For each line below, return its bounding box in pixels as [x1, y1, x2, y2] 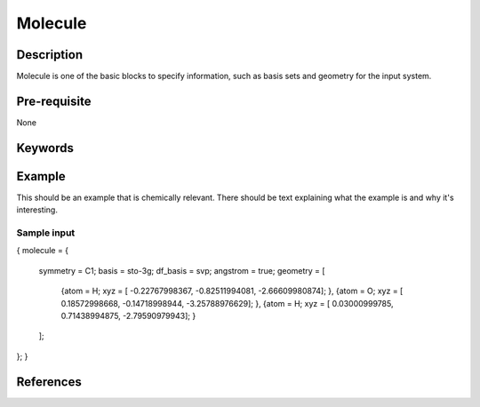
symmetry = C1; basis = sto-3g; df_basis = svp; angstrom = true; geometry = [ [38, 265, 325, 275]
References [16, 374, 82, 389]
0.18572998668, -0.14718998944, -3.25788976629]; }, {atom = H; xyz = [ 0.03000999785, [60, 298, 394, 308]
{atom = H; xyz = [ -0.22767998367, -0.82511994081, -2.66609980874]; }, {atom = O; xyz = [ [60, 285, 404, 297]
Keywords [16, 140, 75, 156]
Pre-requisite [16, 93, 92, 108]
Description [16, 47, 84, 62]
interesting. [16, 204, 58, 215]
